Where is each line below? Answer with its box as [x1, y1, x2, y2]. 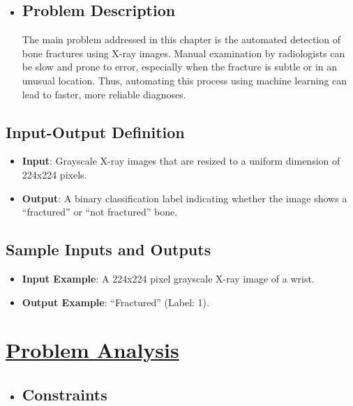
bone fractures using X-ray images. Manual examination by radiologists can [22, 45, 345, 60]
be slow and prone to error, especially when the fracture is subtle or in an [22, 59, 338, 74]
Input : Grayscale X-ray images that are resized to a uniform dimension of [22, 153, 340, 168]
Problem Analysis [6, 336, 179, 364]
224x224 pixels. [22, 167, 87, 181]
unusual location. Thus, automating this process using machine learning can [22, 73, 347, 87]
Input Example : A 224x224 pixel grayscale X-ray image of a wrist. [22, 271, 315, 285]
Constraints [22, 383, 107, 405]
